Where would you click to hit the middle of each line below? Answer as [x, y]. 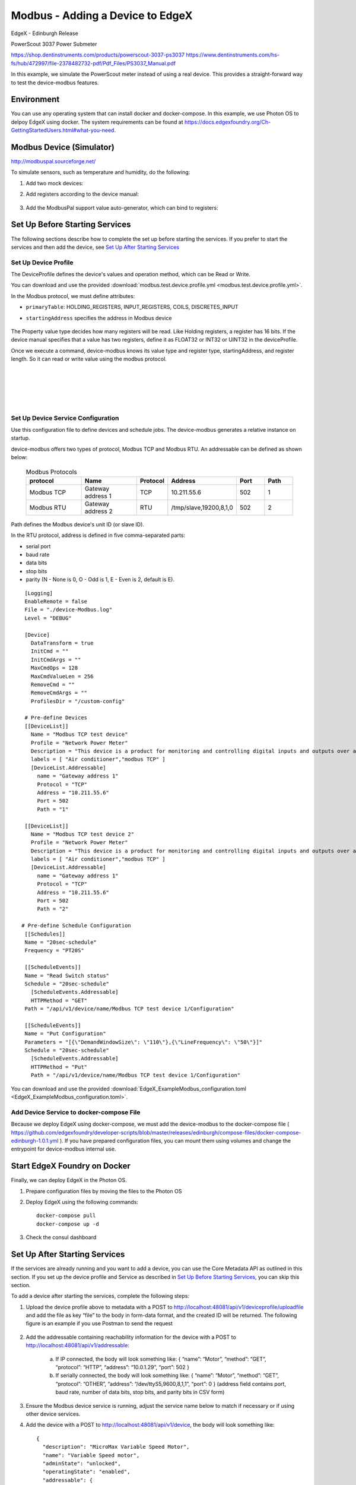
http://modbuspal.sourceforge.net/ [53, 162]
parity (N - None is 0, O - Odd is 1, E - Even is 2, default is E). [100, 580]
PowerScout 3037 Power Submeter [54, 44]
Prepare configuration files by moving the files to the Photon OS [104, 1191]
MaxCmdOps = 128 [54, 668]
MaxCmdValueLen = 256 [62, 676]
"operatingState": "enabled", [86, 1472]
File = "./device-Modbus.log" [69, 610]
